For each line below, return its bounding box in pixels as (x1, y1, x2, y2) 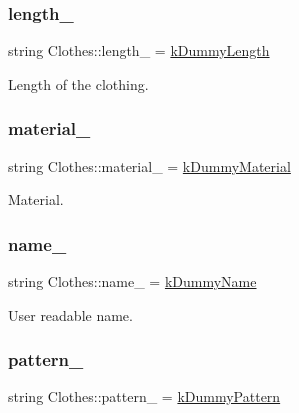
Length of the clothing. (8, 73, 149, 94)
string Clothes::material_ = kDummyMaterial (8, 155, 291, 176)
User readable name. (8, 304, 133, 325)
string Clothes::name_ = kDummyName (8, 271, 257, 292)
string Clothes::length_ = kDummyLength (8, 40, 270, 61)
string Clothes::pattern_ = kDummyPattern (8, 386, 281, 407)
